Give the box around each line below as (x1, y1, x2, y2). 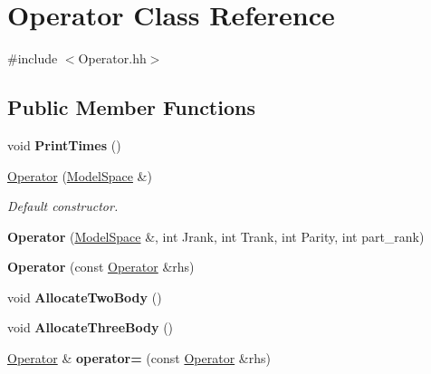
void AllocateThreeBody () (7, 318, 174, 337)
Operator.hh (78, 49, 147, 68)
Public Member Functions (7, 93, 255, 121)
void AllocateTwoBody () (7, 287, 162, 306)
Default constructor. (7, 197, 119, 216)
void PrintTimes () (7, 135, 121, 154)
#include (7, 49, 58, 68)
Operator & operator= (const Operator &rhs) (7, 349, 271, 368)
